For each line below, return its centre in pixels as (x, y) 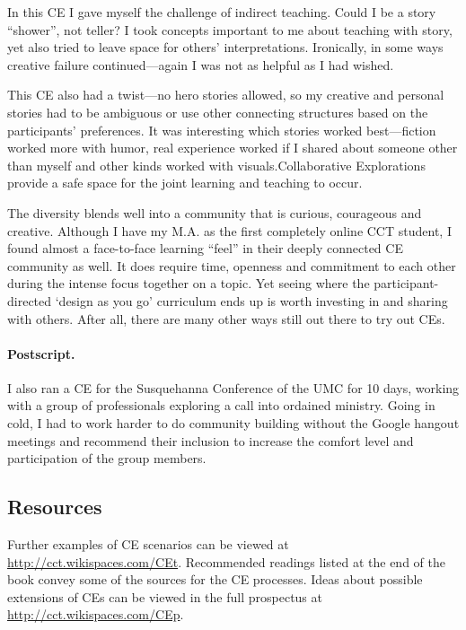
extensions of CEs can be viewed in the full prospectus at (165, 596)
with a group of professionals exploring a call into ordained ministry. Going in (221, 405)
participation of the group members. (107, 458)
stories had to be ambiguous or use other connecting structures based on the (218, 112)
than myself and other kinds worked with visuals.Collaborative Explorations (216, 165)
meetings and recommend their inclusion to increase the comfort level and (211, 440)
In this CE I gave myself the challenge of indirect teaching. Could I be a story (222, 12)
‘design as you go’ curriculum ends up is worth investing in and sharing (251, 300)
